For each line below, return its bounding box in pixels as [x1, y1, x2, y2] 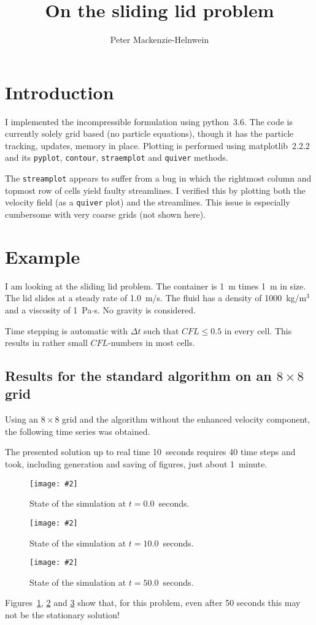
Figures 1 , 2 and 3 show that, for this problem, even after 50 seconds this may [5, 596, 301, 609]
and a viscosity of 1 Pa [5, 303, 92, 316]
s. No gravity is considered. [94, 303, 196, 316]
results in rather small [5, 336, 88, 349]
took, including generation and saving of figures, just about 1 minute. [5, 458, 268, 470]
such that [144, 324, 179, 337]
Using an [5, 413, 39, 426]
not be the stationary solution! [5, 608, 120, 621]
